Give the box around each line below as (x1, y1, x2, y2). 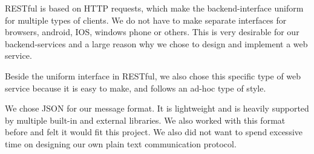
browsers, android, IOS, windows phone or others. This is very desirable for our (5, 25, 299, 38)
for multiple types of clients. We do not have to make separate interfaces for (5, 13, 287, 26)
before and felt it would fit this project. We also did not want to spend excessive (5, 126, 303, 138)
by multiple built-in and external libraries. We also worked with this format (5, 113, 286, 126)
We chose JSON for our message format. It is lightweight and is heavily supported (5, 102, 309, 115)
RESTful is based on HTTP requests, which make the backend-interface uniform (5, 2, 304, 14)
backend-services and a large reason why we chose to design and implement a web (5, 37, 308, 50)
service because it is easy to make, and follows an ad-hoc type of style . (5, 81, 266, 94)
